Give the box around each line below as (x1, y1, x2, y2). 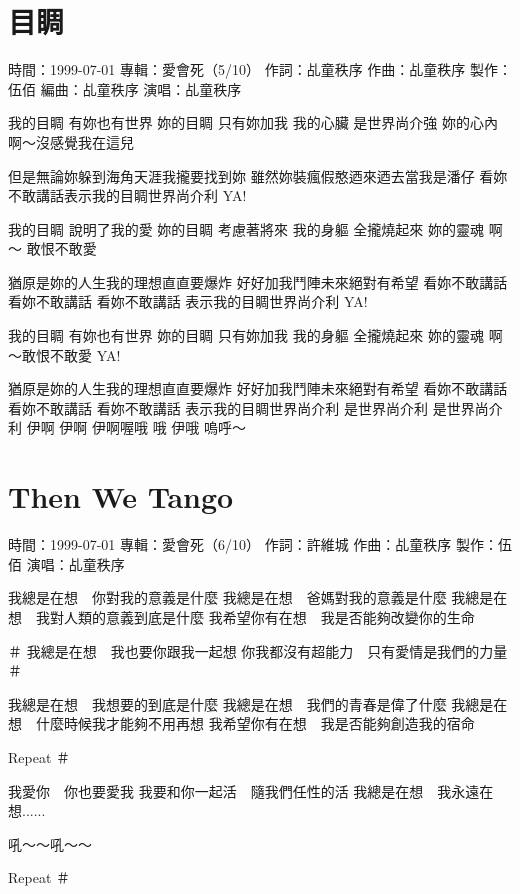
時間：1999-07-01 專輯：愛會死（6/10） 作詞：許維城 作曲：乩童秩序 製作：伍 (8, 534, 512, 555)
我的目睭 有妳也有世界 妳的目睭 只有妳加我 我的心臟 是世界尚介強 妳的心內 (8, 112, 498, 133)
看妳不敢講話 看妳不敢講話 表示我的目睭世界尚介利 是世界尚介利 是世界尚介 (8, 397, 503, 418)
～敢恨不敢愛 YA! (8, 344, 121, 365)
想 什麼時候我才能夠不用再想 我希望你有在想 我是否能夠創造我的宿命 (8, 713, 475, 734)
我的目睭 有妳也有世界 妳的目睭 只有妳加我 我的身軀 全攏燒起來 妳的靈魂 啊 (8, 325, 503, 346)
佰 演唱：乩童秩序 (8, 553, 125, 574)
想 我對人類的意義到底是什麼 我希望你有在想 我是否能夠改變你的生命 (8, 606, 475, 627)
